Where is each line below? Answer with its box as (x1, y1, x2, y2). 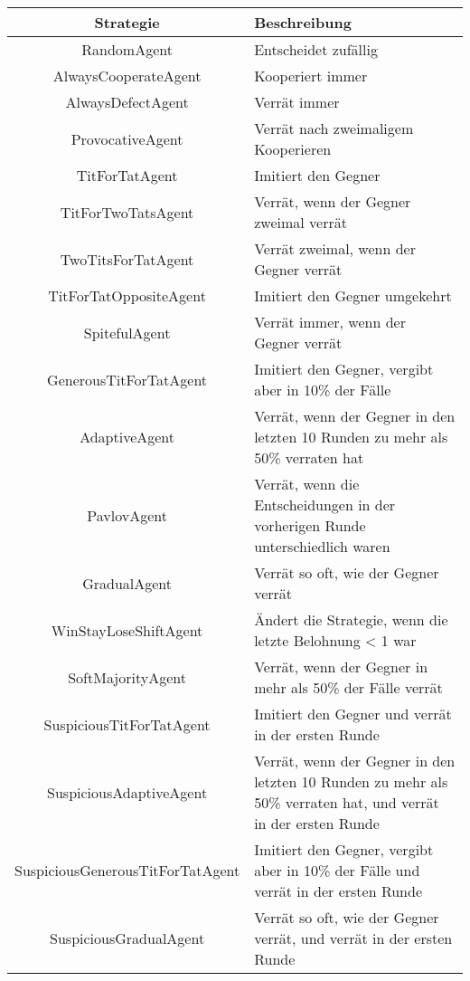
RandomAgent (81, 39, 173, 60)
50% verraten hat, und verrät (254, 792, 439, 813)
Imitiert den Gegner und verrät (254, 703, 452, 724)
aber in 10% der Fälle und (254, 860, 420, 881)
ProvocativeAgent (70, 128, 183, 149)
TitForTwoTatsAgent (60, 201, 194, 223)
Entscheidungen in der (254, 494, 396, 515)
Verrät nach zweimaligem (254, 118, 414, 138)
